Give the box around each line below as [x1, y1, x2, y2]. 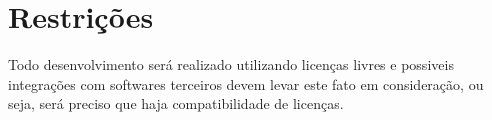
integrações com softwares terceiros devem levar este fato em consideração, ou [8, 73, 484, 94]
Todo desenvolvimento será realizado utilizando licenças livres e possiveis [8, 54, 454, 75]
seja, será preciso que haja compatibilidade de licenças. [8, 93, 344, 114]
